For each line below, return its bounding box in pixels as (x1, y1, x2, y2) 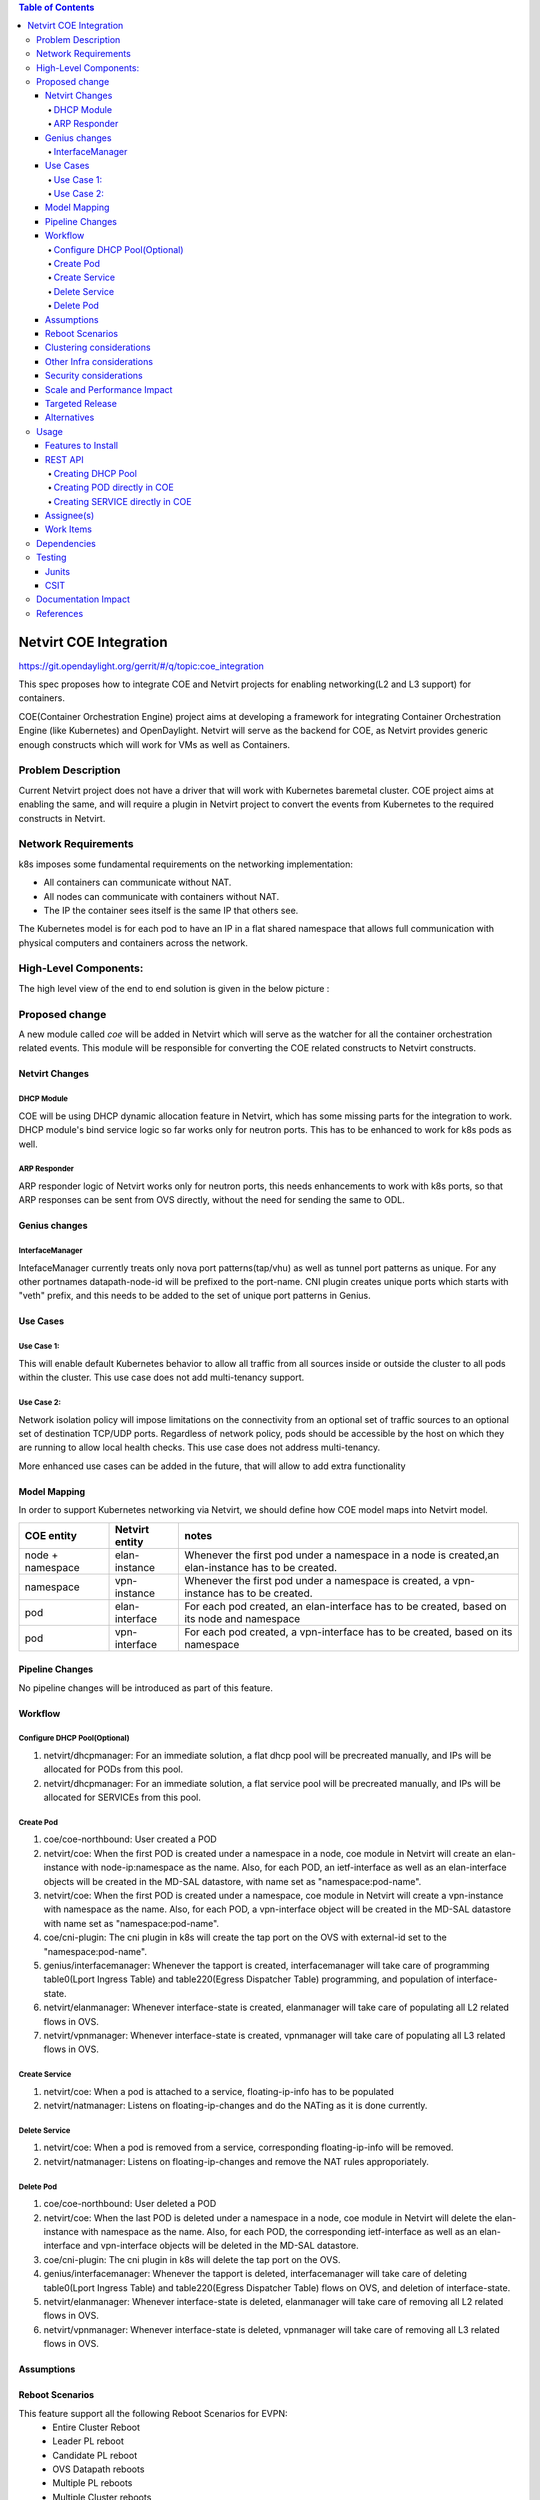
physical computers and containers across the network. (18, 936, 249, 949)
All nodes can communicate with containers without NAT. (43, 890, 280, 902)
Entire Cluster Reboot (52, 2421, 140, 2433)
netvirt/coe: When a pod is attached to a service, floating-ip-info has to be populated (43, 2085, 395, 2097)
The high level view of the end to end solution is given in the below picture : (18, 982, 330, 994)
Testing (36, 551, 67, 564)
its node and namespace (184, 1611, 301, 1625)
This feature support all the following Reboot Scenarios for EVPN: (18, 2407, 289, 2419)
